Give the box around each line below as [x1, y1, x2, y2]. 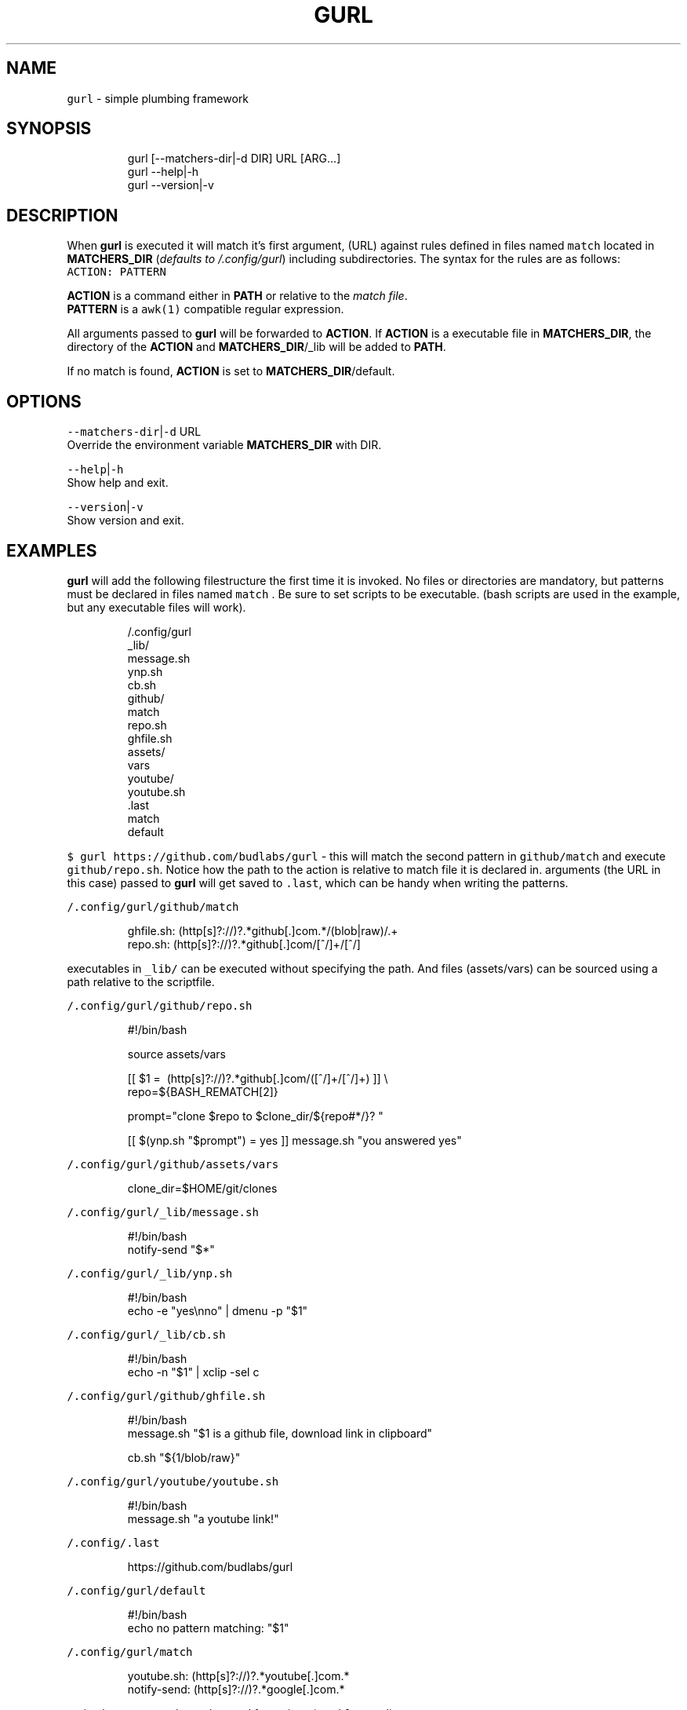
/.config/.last [67, 1536, 160, 1549]
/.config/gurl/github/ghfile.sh [67, 1389, 266, 1402]
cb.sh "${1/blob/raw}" [127, 1450, 241, 1464]
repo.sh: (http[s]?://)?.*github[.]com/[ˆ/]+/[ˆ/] [127, 937, 361, 951]
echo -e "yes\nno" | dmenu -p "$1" [127, 1303, 308, 1317]
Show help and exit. [67, 476, 169, 490]
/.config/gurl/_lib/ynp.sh [67, 1266, 233, 1280]
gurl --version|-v [127, 178, 214, 192]
